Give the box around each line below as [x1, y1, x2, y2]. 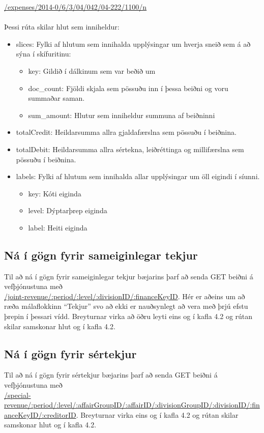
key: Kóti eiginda [28, 188, 81, 198]
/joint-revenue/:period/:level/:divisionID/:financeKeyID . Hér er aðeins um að [4, 291, 245, 301]
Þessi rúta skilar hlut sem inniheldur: [4, 21, 120, 32]
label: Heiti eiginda [28, 222, 87, 233]
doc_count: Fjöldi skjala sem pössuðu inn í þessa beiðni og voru [28, 82, 228, 93]
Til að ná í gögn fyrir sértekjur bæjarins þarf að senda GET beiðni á [4, 369, 218, 380]
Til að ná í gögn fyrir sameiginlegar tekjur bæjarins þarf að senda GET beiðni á [4, 271, 253, 281]
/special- [4, 389, 31, 400]
